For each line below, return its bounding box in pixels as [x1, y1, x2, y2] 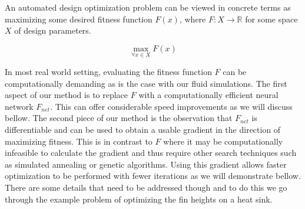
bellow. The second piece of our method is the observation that [5, 112, 233, 124]
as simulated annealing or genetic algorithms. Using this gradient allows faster [5, 158, 287, 170]
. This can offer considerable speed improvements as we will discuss [50, 100, 293, 112]
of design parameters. [14, 24, 91, 37]
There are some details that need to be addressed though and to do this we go [5, 181, 287, 193]
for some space [245, 12, 298, 25]
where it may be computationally [163, 135, 283, 147]
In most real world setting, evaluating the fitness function [5, 66, 212, 77]
